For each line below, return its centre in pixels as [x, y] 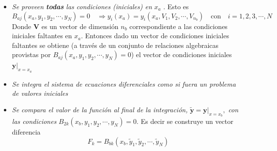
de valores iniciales [40, 93]
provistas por [31, 54]
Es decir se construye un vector [187, 121]
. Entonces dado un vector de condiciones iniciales [155, 36]
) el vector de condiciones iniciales [181, 54]
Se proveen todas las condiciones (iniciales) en [82, 6]
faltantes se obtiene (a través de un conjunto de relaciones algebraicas [115, 45]
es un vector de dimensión [80, 26]
